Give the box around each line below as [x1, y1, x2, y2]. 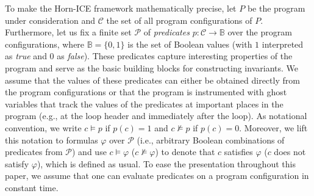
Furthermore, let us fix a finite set [5, 26, 132, 38]
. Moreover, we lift [239, 121, 308, 134]
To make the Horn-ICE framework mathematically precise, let [5, 2, 237, 14]
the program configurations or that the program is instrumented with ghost [5, 85, 287, 98]
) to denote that [155, 145, 215, 158]
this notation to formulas [5, 133, 98, 146]
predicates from [5, 145, 63, 158]
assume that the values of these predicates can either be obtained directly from [5, 73, 300, 86]
